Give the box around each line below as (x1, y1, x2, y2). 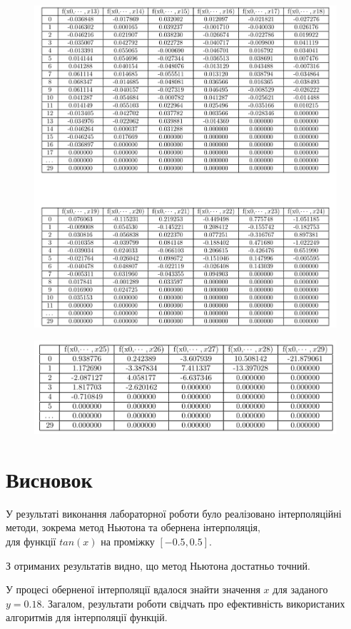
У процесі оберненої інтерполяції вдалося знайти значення (6, 582, 260, 597)
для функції (6, 534, 56, 548)
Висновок (6, 464, 93, 493)
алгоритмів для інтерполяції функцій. (6, 610, 168, 625)
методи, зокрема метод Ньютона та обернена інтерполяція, (6, 520, 260, 535)
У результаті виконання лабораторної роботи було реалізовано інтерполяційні (6, 505, 342, 520)
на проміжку (101, 534, 155, 548)
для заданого (273, 582, 328, 597)
